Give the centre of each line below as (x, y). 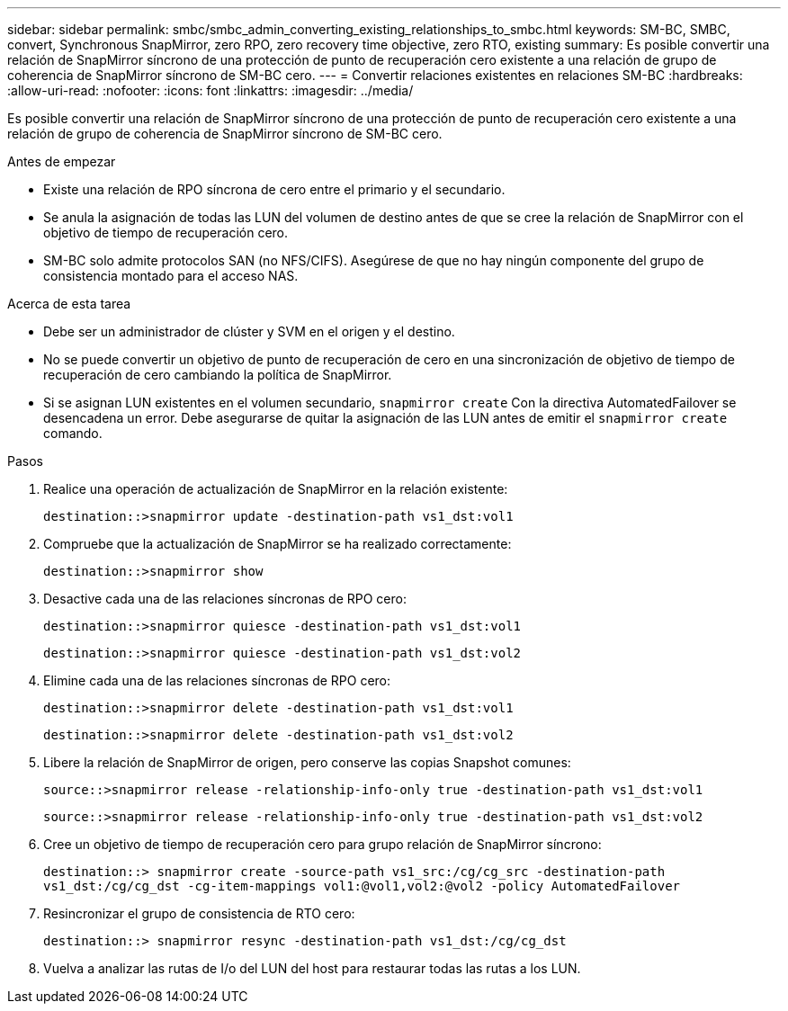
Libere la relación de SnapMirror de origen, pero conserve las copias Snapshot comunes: (307, 762)
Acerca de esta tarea (69, 304)
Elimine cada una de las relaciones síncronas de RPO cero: (217, 680)
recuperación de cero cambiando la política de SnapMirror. (218, 375)
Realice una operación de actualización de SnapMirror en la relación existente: (276, 489)
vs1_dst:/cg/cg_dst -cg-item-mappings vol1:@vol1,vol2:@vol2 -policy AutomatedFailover (362, 886)
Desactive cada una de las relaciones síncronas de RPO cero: (225, 599)
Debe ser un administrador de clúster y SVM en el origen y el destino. (249, 331)
